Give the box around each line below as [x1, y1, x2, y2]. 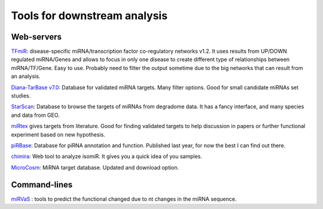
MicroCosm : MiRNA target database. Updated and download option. [11, 163, 179, 171]
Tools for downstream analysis [11, 9, 167, 22]
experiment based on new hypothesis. [11, 131, 106, 138]
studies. [11, 92, 31, 99]
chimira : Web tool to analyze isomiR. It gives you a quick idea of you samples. [11, 153, 203, 160]
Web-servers [11, 32, 62, 42]
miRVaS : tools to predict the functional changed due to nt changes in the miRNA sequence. [11, 195, 237, 202]
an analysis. [11, 72, 41, 80]
